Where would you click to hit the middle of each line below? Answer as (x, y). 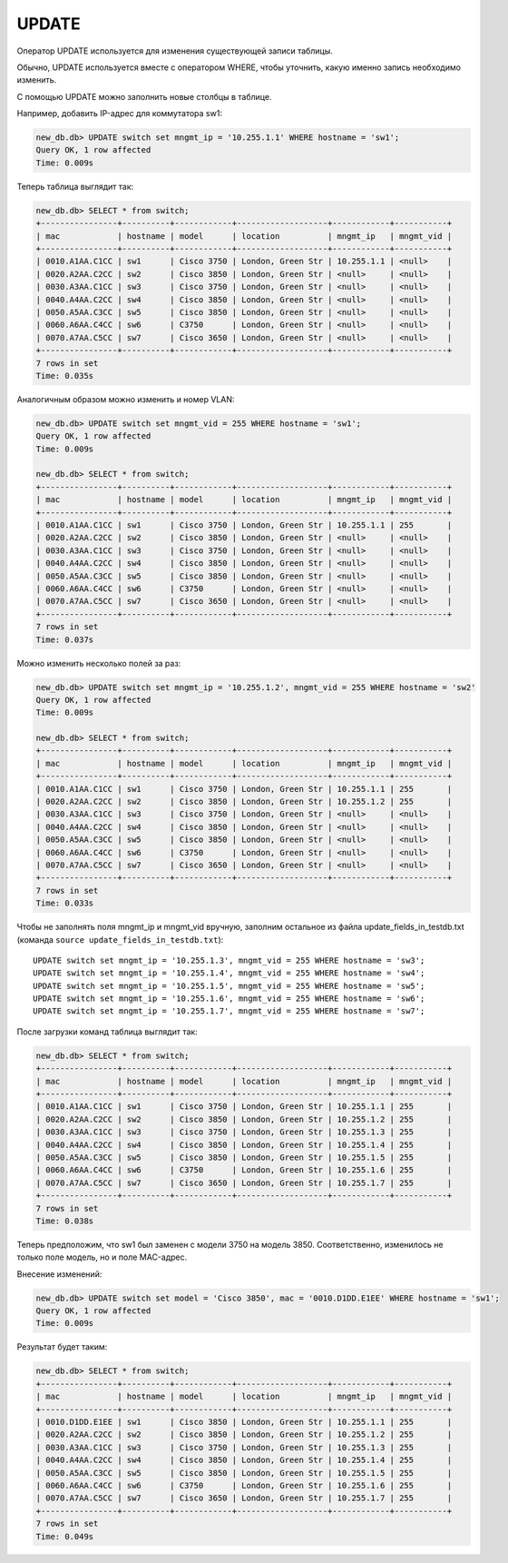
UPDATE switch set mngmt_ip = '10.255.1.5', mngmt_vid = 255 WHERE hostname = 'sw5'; (229, 986)
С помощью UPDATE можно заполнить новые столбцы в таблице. (144, 96)
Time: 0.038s (65, 1221)
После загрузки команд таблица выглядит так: (107, 1032)
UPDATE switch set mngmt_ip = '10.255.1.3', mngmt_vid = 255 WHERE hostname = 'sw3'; (229, 960)
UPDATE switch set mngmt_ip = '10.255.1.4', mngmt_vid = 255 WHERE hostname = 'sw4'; (229, 973)
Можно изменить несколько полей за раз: (99, 663)
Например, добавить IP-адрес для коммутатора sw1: (119, 114)
